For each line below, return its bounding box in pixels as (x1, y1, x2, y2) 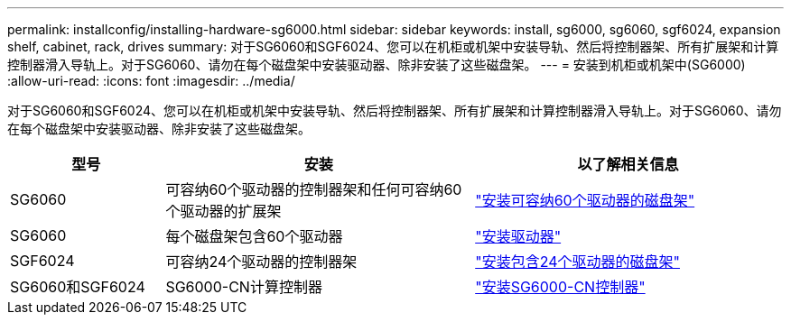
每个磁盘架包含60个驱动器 (165, 227, 343, 245)
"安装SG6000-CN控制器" (475, 278, 646, 296)
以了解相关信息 (577, 155, 679, 173)
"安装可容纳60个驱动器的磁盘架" (475, 191, 695, 209)
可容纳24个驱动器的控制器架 (165, 253, 358, 271)
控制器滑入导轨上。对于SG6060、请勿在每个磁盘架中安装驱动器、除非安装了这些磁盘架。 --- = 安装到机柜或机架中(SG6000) (7, 57, 746, 72)
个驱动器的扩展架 (165, 202, 282, 220)
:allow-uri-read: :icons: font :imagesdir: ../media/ (7, 73, 295, 88)
